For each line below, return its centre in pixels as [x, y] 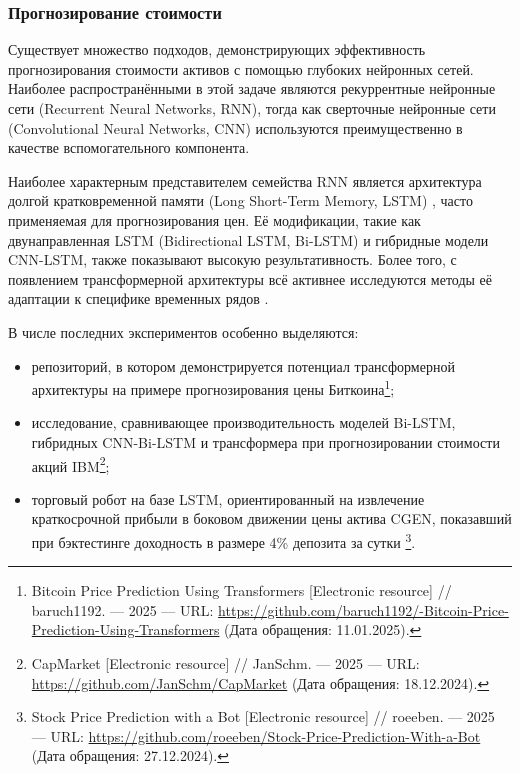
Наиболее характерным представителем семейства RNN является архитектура [245, 180]
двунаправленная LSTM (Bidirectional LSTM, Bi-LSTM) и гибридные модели [248, 239]
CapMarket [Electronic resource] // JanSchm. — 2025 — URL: [225, 663]
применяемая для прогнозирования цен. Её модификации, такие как [214, 219]
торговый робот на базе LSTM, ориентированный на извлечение [228, 498]
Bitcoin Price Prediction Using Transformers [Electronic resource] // [241, 590]
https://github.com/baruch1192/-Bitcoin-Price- [363, 609]
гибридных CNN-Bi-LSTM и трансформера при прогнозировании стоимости [265, 441]
